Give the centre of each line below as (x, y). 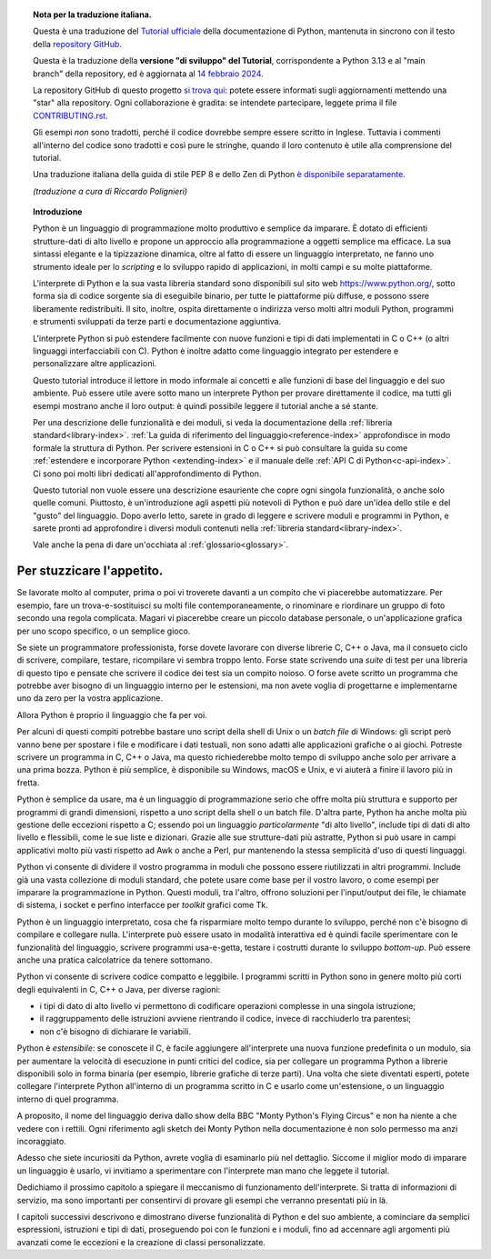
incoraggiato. (42, 1141)
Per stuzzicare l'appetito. (90, 571)
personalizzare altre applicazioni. (95, 364)
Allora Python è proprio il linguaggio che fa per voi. (112, 714)
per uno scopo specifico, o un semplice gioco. (104, 631)
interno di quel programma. (68, 1099)
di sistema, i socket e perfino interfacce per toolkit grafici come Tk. (142, 905)
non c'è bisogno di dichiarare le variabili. (115, 1031)
